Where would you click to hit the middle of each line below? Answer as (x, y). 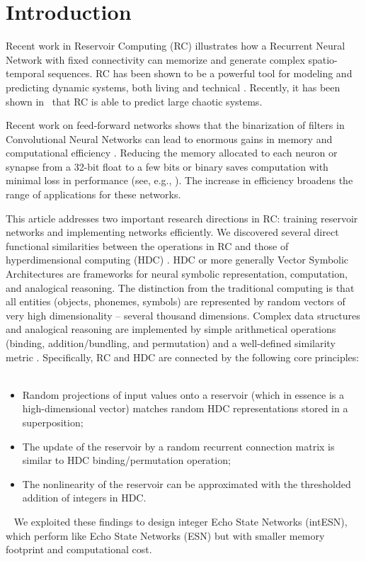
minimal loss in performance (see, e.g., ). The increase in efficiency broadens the (179, 180)
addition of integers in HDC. (84, 498)
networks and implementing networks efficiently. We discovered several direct (172, 232)
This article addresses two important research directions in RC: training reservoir (182, 218)
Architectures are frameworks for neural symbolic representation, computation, (177, 274)
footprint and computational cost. (79, 549)
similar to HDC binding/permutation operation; (126, 460)
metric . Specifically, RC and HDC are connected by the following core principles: (183, 357)
